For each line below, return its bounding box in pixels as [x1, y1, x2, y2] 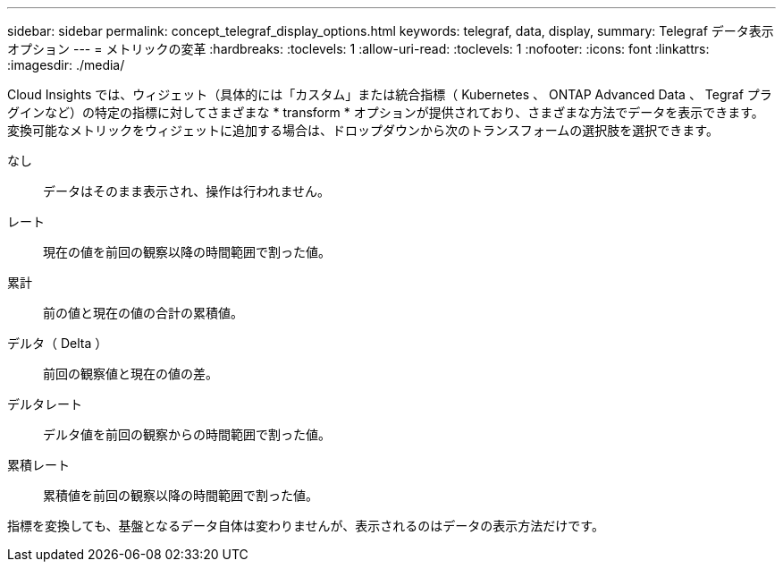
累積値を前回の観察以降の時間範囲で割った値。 [43, 488, 318, 503]
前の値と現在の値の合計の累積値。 [43, 305, 243, 320]
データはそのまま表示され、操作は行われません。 [43, 183, 331, 199]
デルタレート [7, 396, 82, 412]
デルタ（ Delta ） [7, 335, 108, 351]
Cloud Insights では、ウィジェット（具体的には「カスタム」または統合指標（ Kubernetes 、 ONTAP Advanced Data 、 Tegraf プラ [7, 87, 772, 102]
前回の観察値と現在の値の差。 [43, 366, 218, 381]
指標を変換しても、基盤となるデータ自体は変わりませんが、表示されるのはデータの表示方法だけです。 [7, 518, 604, 533]
